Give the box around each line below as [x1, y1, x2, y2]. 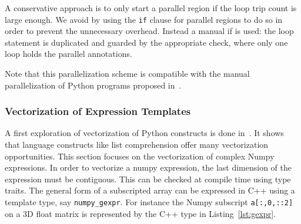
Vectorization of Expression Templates [5, 104, 191, 118]
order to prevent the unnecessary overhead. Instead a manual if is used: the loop [5, 25, 294, 37]
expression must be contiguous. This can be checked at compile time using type [5, 172, 291, 185]
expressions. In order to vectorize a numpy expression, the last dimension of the [5, 161, 292, 174]
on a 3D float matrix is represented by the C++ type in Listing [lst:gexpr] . [5, 207, 276, 219]
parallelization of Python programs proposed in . [5, 79, 182, 91]
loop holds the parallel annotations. [5, 47, 132, 60]
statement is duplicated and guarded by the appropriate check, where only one [5, 36, 288, 48]
